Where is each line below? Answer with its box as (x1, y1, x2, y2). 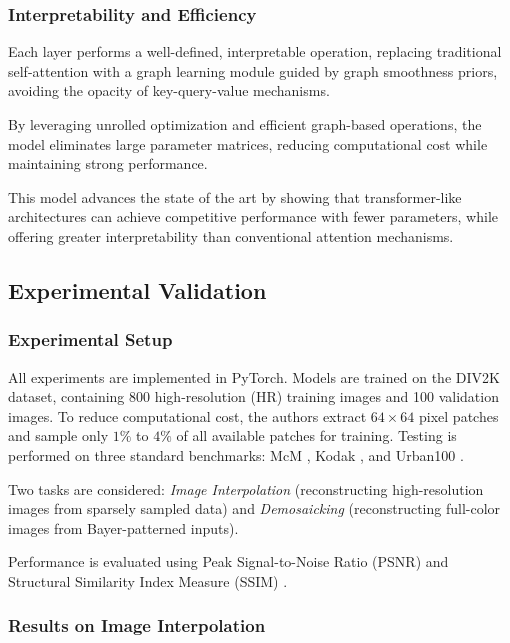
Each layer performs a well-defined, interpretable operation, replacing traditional (8, 41, 502, 62)
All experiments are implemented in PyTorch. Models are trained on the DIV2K (8, 366, 500, 387)
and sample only (8, 425, 109, 446)
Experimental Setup (8, 327, 173, 352)
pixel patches (419, 405, 499, 426)
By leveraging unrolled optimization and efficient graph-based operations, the (8, 114, 482, 134)
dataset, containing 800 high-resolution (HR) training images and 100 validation (8, 386, 499, 407)
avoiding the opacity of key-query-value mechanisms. (8, 80, 330, 101)
